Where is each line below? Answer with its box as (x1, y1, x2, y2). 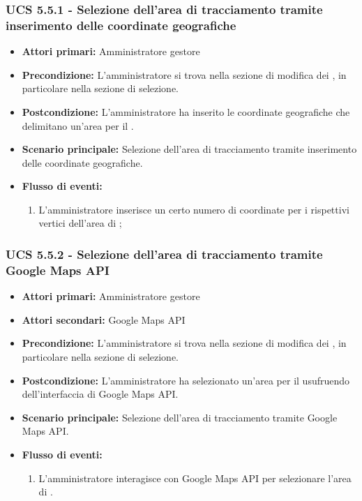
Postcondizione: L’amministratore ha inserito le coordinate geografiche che (22, 104, 350, 119)
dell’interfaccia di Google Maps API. (22, 387, 179, 401)
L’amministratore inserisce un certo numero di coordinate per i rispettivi (38, 202, 349, 216)
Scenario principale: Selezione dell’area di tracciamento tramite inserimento (22, 142, 357, 156)
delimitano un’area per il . (22, 118, 134, 133)
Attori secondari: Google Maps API (22, 312, 186, 327)
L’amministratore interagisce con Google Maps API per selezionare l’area (38, 470, 352, 485)
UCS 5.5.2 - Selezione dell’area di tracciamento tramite (6, 246, 323, 262)
